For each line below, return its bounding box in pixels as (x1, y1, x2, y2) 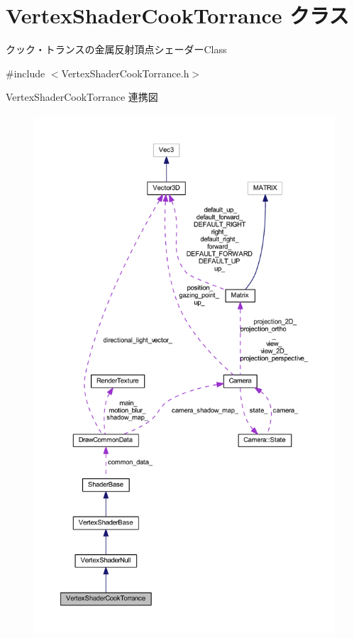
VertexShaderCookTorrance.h (61, 65, 189, 80)
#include (6, 65, 45, 80)
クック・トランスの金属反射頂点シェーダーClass (6, 42, 227, 57)
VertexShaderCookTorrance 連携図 (6, 89, 158, 104)
